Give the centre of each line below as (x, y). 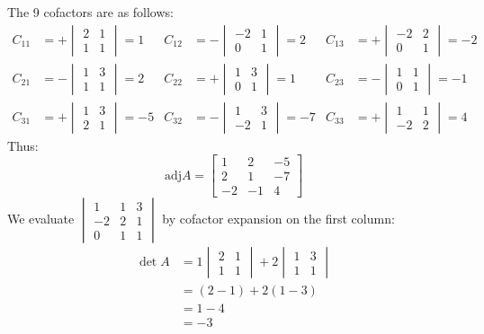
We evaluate (41, 219)
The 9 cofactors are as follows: (90, 12)
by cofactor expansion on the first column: (278, 219)
